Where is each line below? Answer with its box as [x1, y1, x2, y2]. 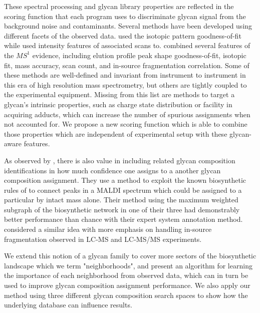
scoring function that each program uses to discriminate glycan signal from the [4, 11, 246, 21]
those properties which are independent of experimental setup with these [4, 128, 227, 139]
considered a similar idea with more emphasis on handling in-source [4, 224, 212, 234]
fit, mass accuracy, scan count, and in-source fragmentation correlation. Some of [4, 60, 249, 70]
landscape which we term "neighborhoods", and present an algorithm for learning [4, 260, 252, 270]
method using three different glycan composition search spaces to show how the [4, 289, 248, 300]
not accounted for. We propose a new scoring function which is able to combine [4, 119, 247, 129]
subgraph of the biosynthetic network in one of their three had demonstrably [4, 204, 240, 214]
